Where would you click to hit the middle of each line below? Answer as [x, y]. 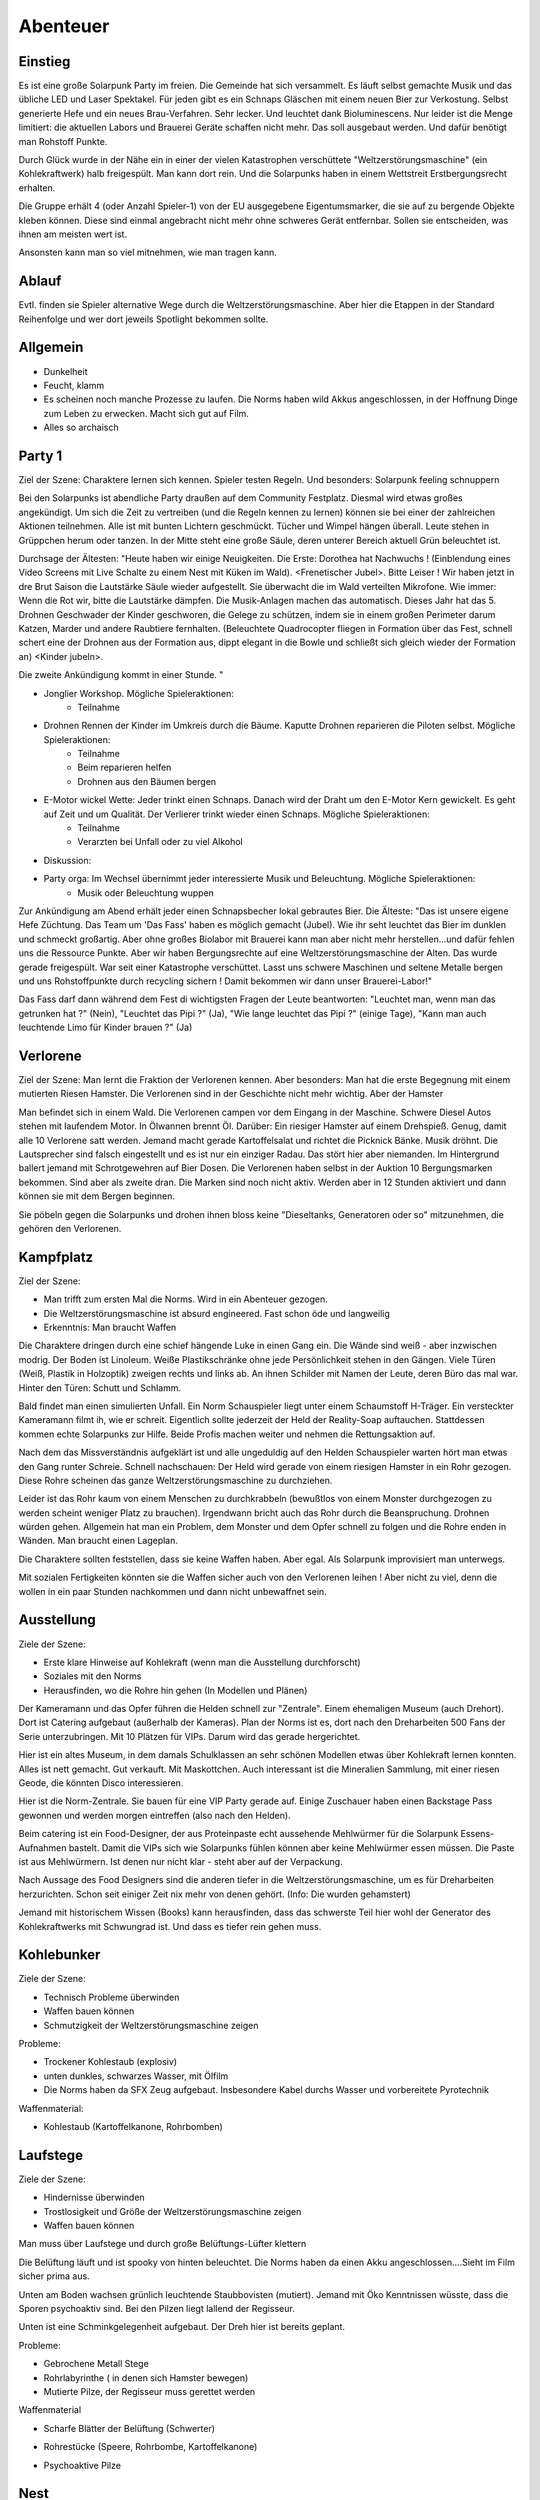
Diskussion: [67, 860]
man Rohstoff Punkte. [63, 141]
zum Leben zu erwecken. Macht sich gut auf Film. [146, 413]
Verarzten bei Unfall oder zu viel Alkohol [160, 842]
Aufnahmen [42, 1847]
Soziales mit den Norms [92, 1676]
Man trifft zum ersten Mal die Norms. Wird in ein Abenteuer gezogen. [186, 1299]
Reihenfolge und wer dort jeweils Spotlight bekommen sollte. [143, 319]
